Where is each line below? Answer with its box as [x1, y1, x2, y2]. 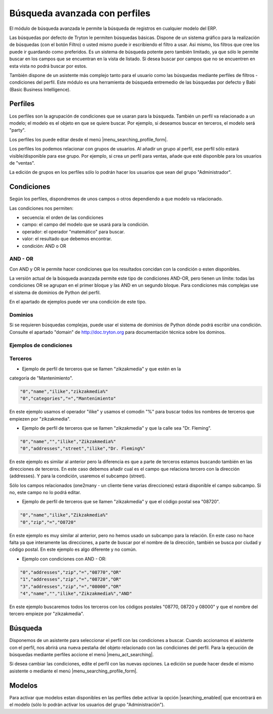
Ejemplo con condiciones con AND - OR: [22, 555, 107, 562]
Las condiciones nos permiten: [9, 205, 74, 211]
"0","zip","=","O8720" [20, 519, 76, 525]
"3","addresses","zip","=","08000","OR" [20, 583, 121, 589]
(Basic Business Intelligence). [9, 86, 71, 92]
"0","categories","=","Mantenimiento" [20, 396, 116, 401]
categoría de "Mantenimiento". [9, 375, 73, 381]
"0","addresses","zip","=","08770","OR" [20, 569, 121, 575]
